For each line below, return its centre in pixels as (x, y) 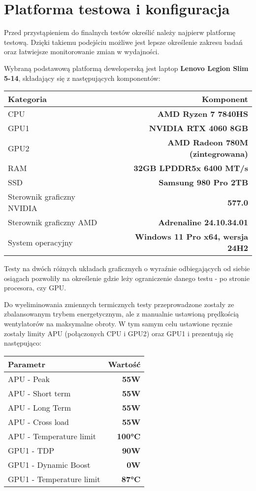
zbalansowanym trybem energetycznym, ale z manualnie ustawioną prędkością (122, 314)
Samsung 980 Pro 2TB (203, 182)
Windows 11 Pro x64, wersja (192, 237)
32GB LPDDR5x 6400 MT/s (191, 168)
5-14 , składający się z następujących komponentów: (82, 78)
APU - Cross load (38, 421)
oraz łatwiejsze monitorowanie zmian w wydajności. (82, 52)
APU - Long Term (40, 407)
